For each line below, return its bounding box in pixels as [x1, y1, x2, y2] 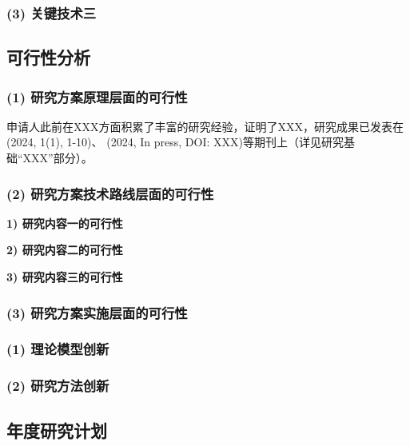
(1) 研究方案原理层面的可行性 [6, 86, 188, 106]
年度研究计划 [6, 417, 107, 442]
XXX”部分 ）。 [22, 149, 93, 166]
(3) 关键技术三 [6, 2, 97, 22]
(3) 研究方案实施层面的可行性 [6, 302, 188, 322]
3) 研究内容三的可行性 [6, 269, 123, 285]
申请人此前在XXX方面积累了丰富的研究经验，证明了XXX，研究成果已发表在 [6, 117, 404, 134]
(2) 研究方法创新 [6, 376, 109, 396]
